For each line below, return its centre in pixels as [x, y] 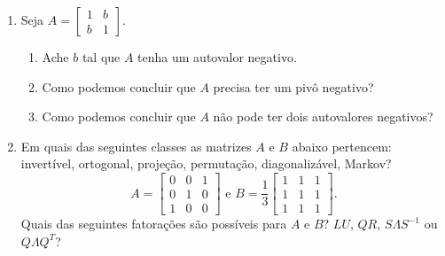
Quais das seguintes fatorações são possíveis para [154, 224]
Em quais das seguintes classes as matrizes [136, 146]
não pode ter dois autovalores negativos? [323, 116]
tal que [101, 57]
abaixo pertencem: [342, 146]
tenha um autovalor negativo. [217, 57]
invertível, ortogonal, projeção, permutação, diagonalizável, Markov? [206, 163]
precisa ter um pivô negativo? [293, 86]
